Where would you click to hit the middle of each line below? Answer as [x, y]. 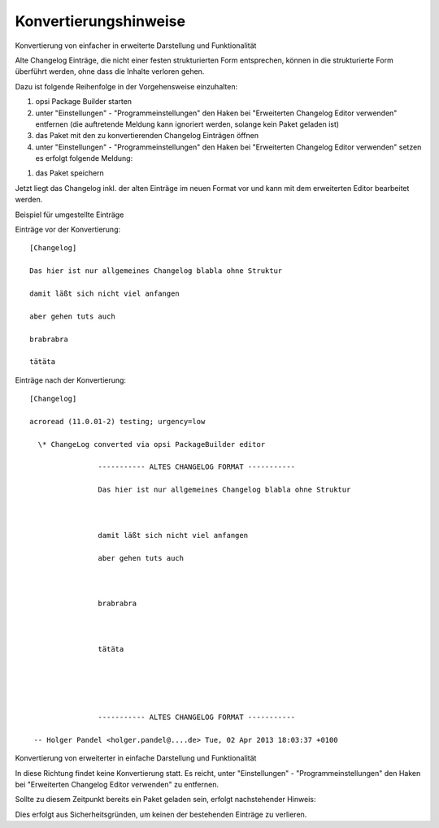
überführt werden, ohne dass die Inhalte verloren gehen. [110, 72]
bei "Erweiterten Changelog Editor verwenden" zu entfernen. [117, 784]
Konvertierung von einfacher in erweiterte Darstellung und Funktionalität [136, 46]
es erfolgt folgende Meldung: [84, 158]
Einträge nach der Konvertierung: [70, 380]
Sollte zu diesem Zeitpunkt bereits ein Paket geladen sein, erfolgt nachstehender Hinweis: [165, 800]
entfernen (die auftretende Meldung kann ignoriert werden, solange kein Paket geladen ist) [187, 124]
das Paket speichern [70, 173]
